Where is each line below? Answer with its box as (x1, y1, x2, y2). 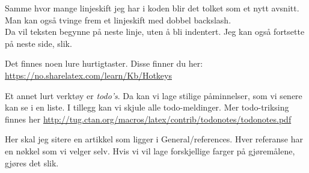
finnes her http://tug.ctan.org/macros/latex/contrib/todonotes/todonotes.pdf (5, 112, 292, 125)
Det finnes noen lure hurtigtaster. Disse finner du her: (5, 57, 203, 70)
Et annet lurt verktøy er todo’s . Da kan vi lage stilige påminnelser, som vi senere (5, 89, 302, 102)
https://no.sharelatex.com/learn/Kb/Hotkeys (5, 68, 172, 81)
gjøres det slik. (5, 156, 59, 169)
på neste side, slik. (5, 37, 72, 49)
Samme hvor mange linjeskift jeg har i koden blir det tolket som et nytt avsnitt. (5, 2, 299, 14)
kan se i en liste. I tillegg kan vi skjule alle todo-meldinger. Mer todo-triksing (5, 101, 289, 114)
